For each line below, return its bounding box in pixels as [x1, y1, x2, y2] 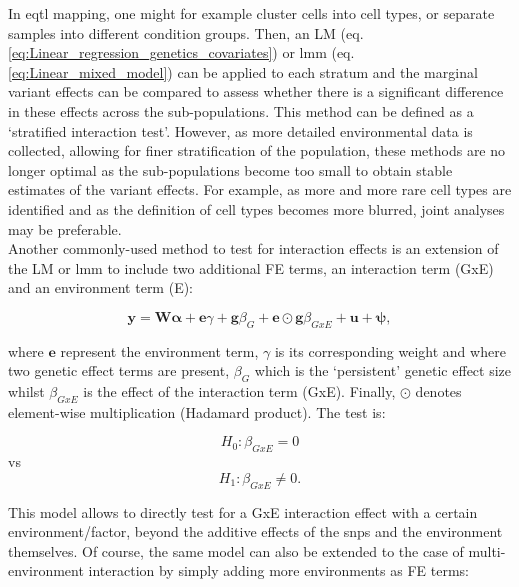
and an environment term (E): [8, 277, 194, 298]
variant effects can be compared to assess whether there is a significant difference [8, 81, 504, 102]
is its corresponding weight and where [274, 340, 506, 361]
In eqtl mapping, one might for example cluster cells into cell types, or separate [8, 3, 495, 23]
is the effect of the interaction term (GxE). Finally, [83, 381, 396, 402]
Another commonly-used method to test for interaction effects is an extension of [8, 238, 499, 259]
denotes [415, 381, 462, 402]
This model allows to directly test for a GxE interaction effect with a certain [8, 501, 478, 522]
